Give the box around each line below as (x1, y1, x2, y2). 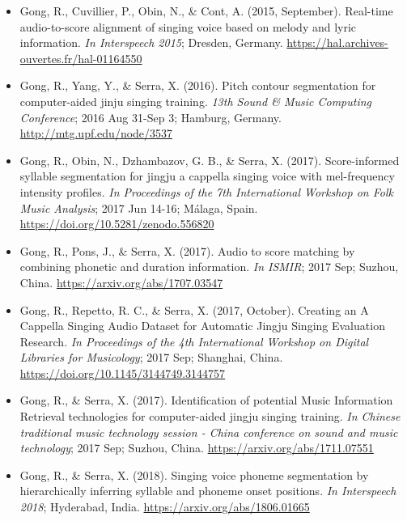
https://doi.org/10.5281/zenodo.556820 (19, 215, 214, 232)
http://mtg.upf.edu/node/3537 (19, 125, 173, 142)
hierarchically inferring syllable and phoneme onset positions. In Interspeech (19, 482, 396, 499)
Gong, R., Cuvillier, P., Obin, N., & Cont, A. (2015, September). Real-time (19, 2, 393, 19)
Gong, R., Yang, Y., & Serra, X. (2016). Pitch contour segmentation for (19, 77, 376, 94)
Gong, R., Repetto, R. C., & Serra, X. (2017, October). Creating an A (19, 301, 369, 318)
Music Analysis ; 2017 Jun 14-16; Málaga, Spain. (19, 199, 258, 216)
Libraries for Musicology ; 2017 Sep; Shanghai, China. (19, 349, 283, 366)
